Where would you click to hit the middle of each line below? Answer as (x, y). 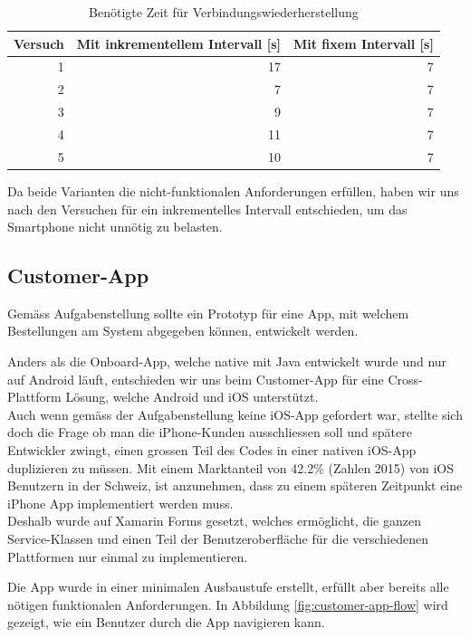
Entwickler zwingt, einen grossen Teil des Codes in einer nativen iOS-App (212, 450)
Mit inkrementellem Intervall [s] (178, 43)
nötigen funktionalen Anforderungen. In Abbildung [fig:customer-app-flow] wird (228, 604)
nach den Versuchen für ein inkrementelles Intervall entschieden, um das (207, 209)
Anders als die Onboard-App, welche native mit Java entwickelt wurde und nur (227, 361)
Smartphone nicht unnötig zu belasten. (115, 227)
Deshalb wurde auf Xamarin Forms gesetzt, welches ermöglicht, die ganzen (214, 521)
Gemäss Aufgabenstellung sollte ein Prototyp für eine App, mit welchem (208, 313)
